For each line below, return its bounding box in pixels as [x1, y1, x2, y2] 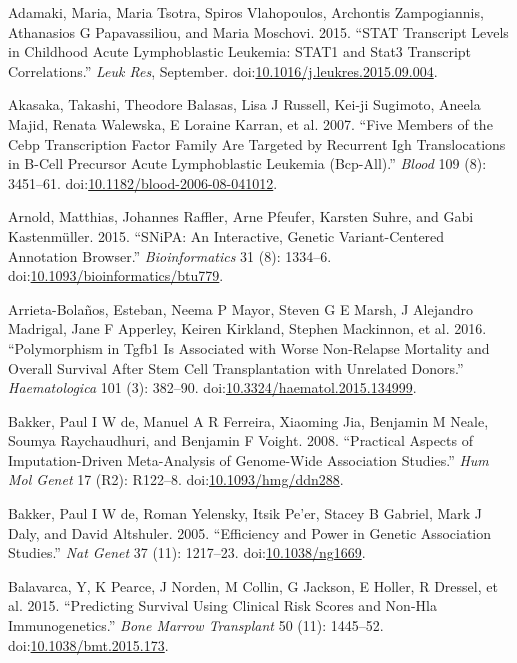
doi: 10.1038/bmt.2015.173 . [8, 634, 169, 655]
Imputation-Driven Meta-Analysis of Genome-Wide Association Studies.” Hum [8, 449, 489, 470]
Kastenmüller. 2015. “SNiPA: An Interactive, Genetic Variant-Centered [8, 225, 445, 246]
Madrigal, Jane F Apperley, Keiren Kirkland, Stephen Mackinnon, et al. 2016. [8, 318, 487, 339]
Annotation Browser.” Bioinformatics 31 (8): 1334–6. [8, 245, 332, 266]
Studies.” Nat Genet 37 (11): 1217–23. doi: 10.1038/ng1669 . [8, 542, 366, 563]
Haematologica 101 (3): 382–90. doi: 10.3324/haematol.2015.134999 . [8, 377, 417, 398]
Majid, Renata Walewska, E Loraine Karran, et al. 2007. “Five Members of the [8, 113, 493, 134]
